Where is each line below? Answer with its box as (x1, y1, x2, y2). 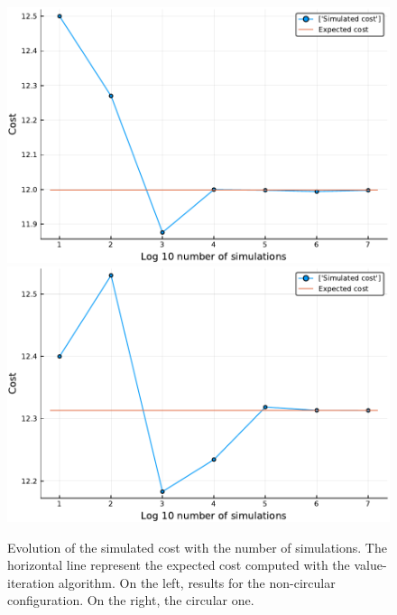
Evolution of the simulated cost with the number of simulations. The (7, 537, 387, 556)
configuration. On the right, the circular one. (7, 591, 254, 610)
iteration (7, 573, 55, 592)
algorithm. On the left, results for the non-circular (58, 573, 336, 592)
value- (354, 555, 387, 574)
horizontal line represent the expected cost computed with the (7, 555, 350, 574)
